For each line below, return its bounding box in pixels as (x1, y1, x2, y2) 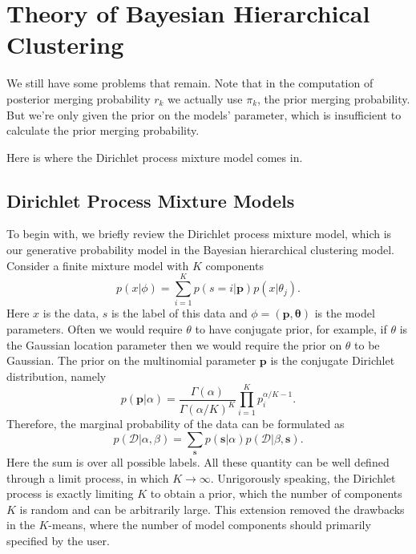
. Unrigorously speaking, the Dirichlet (210, 469, 396, 486)
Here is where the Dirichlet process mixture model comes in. (6, 148, 303, 165)
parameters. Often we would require (6, 320, 183, 337)
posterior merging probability (6, 90, 151, 107)
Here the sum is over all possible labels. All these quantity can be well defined (6, 454, 390, 471)
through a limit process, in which (6, 469, 169, 486)
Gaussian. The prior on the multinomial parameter (6, 352, 256, 369)
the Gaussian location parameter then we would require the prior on (6, 336, 342, 353)
